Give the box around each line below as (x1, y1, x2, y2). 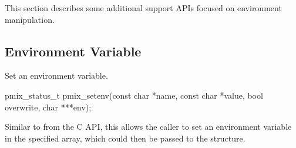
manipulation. (5, 13, 55, 25)
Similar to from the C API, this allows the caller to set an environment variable (5, 120, 292, 133)
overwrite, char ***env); (5, 100, 92, 113)
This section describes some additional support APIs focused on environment (5, 2, 282, 14)
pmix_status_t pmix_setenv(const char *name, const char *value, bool (5, 89, 263, 101)
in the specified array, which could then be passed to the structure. (5, 132, 245, 144)
